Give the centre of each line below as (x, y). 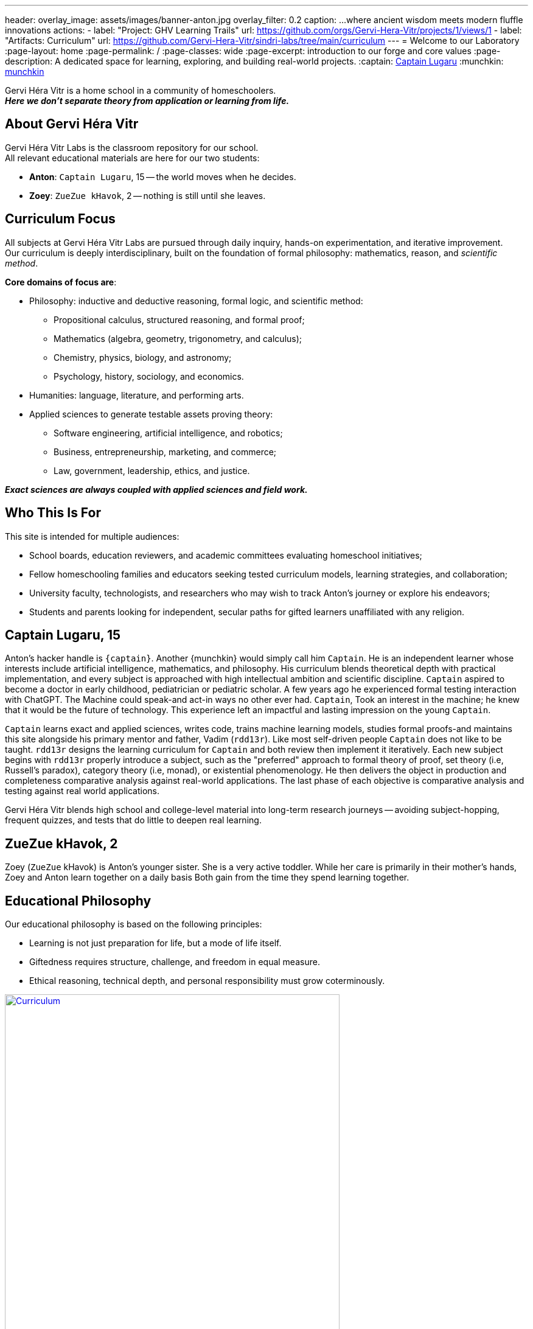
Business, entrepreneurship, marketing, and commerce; (165, 452)
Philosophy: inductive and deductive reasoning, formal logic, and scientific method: (196, 301)
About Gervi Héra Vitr (72, 124)
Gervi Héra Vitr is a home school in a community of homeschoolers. (141, 90)
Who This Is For (53, 513)
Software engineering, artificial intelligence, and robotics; (168, 433)
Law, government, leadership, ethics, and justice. (152, 470)
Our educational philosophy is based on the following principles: (134, 924)
